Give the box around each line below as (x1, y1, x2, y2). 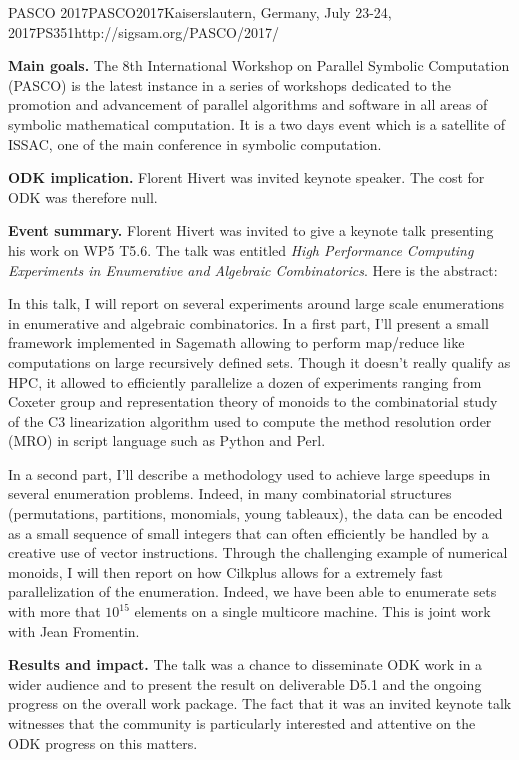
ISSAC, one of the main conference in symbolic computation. (8, 133, 382, 154)
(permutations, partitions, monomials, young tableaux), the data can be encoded (8, 503, 503, 524)
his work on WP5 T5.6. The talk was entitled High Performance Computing (8, 239, 474, 260)
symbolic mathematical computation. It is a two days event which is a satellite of (8, 113, 505, 134)
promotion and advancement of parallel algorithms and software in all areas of (8, 94, 488, 115)
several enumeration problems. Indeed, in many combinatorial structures (8, 483, 452, 504)
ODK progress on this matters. (8, 732, 198, 753)
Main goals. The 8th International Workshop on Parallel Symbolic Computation (8, 55, 510, 76)
